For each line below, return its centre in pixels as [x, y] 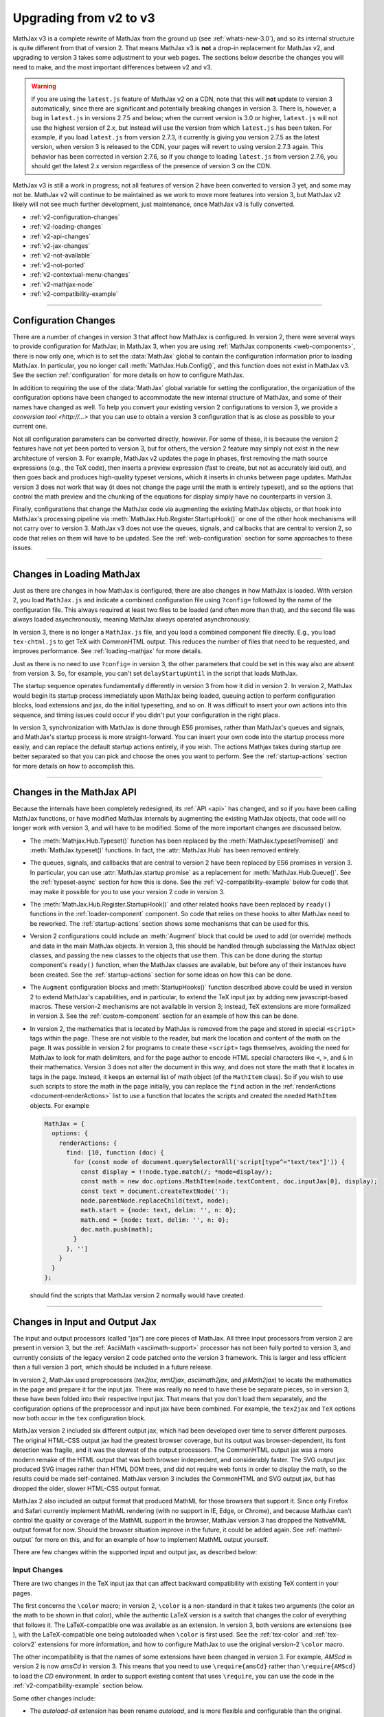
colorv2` [25, 1644]
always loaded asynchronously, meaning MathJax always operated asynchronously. [132, 619]
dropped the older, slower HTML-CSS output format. [87, 1488]
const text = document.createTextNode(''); [155, 1191]
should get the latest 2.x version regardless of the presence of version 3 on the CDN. [151, 166]
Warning [44, 87]
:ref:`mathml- [324, 1530]
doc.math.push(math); [117, 1230]
